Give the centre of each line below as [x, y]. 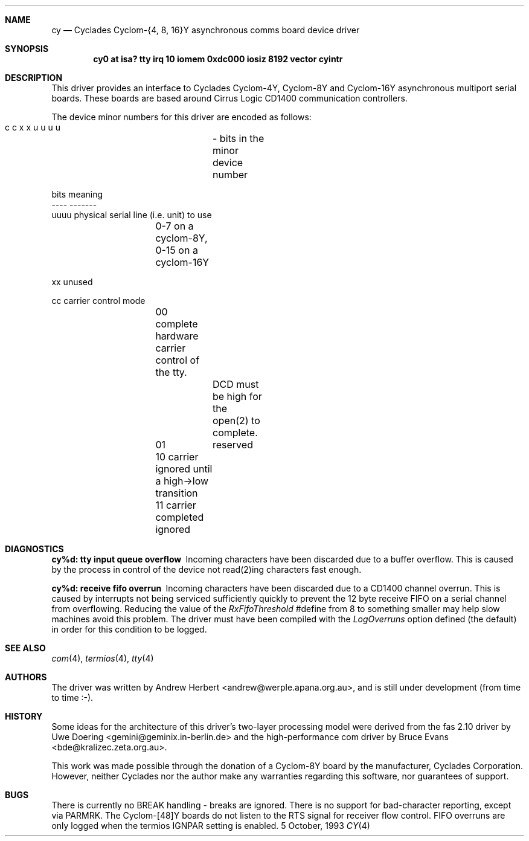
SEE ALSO [25, 648]
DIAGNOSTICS [34, 549]
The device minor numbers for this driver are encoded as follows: [181, 117]
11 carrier [176, 505]
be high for [237, 396]
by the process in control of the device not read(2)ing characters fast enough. [207, 569]
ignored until [184, 469]
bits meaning [77, 194]
